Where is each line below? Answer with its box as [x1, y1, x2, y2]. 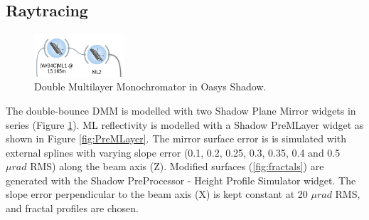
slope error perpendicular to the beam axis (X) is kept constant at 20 [6, 187, 308, 201]
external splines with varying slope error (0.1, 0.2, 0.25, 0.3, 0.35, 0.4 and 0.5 [6, 145, 341, 159]
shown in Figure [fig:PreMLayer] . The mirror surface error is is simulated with [6, 131, 346, 146]
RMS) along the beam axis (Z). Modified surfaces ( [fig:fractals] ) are [30, 159, 324, 174]
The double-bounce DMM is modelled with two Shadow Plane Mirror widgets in [6, 103, 356, 117]
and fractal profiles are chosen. [6, 201, 139, 216]
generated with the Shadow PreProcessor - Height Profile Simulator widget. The [6, 172, 356, 187]
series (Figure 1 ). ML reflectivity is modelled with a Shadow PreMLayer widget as [6, 117, 364, 132]
